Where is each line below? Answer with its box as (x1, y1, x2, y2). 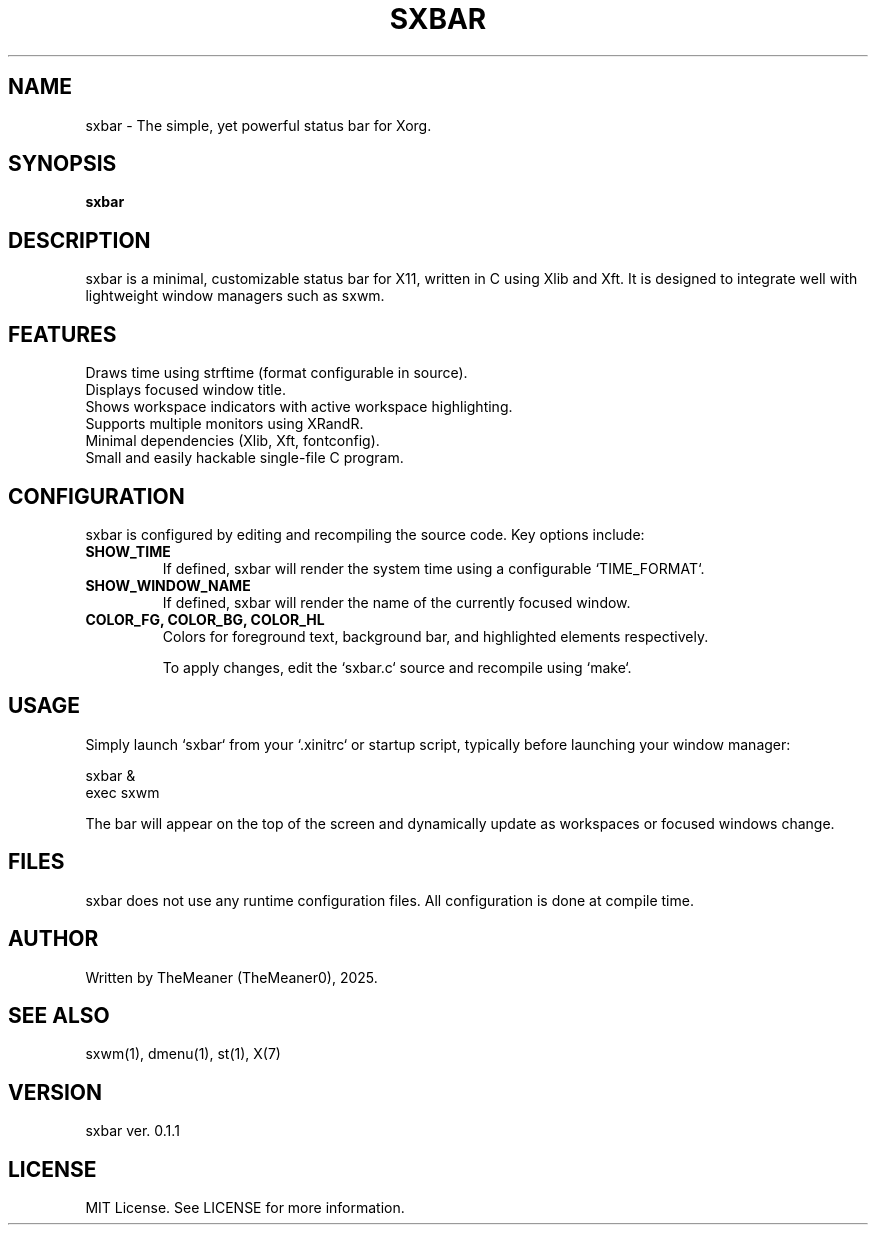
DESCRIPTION (8, 227, 151, 253)
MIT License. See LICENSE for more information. (85, 1199, 405, 1217)
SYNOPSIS (8, 151, 117, 177)
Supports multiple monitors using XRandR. (85, 415, 364, 433)
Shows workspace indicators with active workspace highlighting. (85, 398, 513, 416)
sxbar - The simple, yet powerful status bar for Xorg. (85, 116, 432, 134)
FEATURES (8, 321, 117, 347)
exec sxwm (85, 783, 160, 801)
